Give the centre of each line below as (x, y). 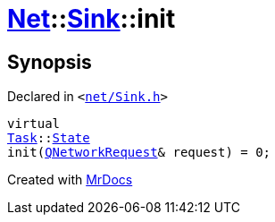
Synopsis (50, 62)
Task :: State (49, 138)
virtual (34, 124)
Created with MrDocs (70, 180)
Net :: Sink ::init (92, 19)
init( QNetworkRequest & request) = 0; (139, 153)
